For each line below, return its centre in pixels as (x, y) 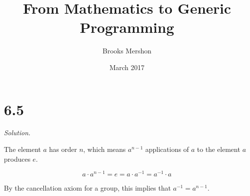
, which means (104, 149)
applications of (167, 149)
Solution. (17, 133)
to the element (219, 149)
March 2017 (127, 67)
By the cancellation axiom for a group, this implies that (87, 188)
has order (63, 149)
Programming (127, 27)
